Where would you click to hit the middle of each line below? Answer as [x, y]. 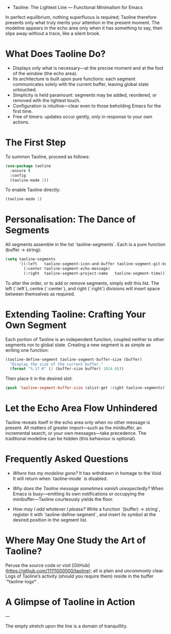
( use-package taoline [28, 166]
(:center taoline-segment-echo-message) [67, 268]
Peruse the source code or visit [38, 565]
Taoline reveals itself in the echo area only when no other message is [78, 422]
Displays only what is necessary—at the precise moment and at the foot [88, 68]
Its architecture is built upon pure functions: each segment [74, 79]
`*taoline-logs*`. [22, 581]
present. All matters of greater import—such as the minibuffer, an [74, 428]
